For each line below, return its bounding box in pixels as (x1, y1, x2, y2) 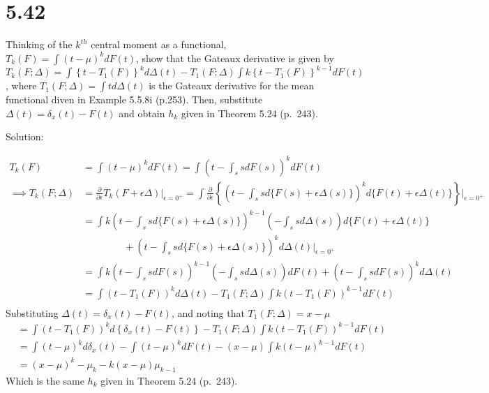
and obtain (119, 105, 165, 120)
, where (6, 78, 37, 93)
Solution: (6, 129, 44, 144)
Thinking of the (6, 37, 73, 52)
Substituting (6, 305, 59, 320)
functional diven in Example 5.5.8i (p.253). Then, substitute (6, 92, 263, 107)
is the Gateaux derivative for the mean (149, 78, 315, 93)
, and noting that (171, 305, 245, 320)
